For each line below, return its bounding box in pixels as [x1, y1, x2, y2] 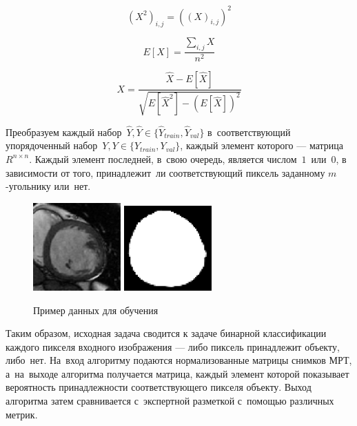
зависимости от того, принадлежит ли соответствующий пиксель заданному [6, 165, 325, 180]
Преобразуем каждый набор [6, 124, 122, 139]
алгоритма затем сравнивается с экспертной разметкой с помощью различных [6, 394, 334, 408]
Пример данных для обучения [33, 302, 159, 317]
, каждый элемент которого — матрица [180, 138, 344, 153]
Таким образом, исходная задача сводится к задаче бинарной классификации [6, 326, 327, 340]
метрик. [6, 407, 38, 421]
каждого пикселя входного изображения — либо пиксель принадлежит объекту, [6, 339, 340, 354]
